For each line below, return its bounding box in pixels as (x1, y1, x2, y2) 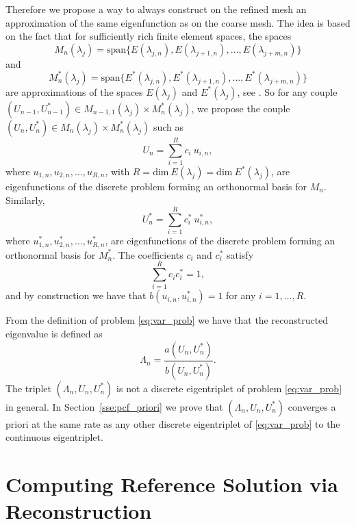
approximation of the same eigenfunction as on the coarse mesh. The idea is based (5, 15, 351, 29)
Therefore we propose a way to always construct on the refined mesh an (5, 2, 307, 16)
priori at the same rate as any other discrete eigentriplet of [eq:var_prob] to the (5, 416, 340, 431)
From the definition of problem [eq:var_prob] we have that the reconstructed (5, 313, 329, 327)
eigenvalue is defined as (5, 326, 103, 341)
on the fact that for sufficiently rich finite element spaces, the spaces (5, 29, 292, 43)
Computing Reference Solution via (5, 470, 338, 498)
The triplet (5, 381, 51, 395)
